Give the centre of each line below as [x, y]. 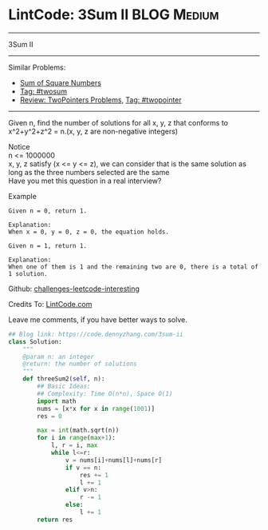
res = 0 [49, 416]
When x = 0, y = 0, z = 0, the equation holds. [89, 232]
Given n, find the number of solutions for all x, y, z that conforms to [118, 122]
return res [55, 520]
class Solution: [35, 341]
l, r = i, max [74, 445]
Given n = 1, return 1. [48, 245]
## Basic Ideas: [64, 387]
